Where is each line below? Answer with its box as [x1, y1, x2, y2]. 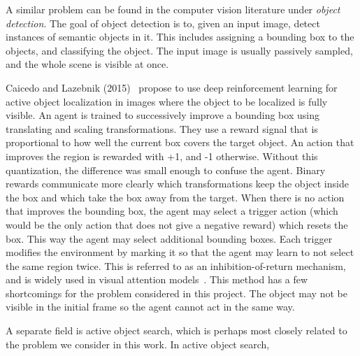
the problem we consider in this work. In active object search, [6, 336, 270, 351]
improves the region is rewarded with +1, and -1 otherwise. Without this [6, 148, 318, 163]
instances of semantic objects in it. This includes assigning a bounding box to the [6, 29, 354, 44]
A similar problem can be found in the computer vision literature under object [6, 2, 340, 16]
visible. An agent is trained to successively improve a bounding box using [6, 108, 319, 122]
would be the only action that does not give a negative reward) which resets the [6, 217, 348, 232]
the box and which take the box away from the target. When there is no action [6, 190, 345, 204]
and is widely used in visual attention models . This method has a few [6, 272, 308, 287]
